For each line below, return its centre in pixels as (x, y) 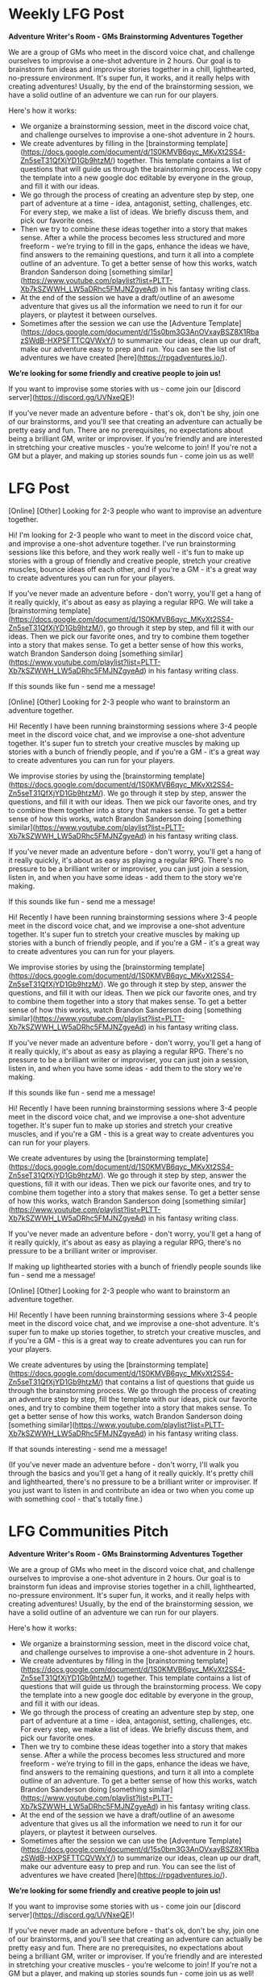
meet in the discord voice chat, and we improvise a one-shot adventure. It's (134, 1323)
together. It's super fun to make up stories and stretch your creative (120, 1125)
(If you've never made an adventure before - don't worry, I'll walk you (124, 1464)
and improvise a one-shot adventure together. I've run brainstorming (122, 543)
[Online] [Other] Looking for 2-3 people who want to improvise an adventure (135, 511)
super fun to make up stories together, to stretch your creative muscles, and (135, 1332)
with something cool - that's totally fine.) (76, 1499)
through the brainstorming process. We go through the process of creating (132, 1390)
